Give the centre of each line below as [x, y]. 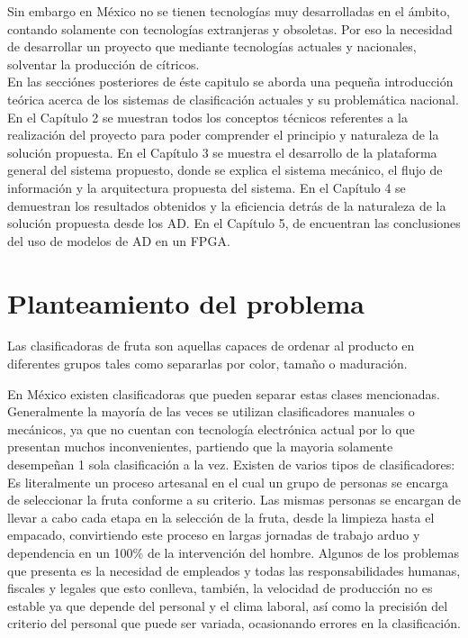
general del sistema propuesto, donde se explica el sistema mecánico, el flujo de [225, 170]
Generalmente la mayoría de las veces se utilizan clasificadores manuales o [211, 411]
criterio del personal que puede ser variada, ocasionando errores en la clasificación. [234, 623]
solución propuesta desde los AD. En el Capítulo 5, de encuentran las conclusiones [234, 223]
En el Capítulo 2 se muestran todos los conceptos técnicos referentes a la [207, 117]
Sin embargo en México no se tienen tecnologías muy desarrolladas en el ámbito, [229, 11]
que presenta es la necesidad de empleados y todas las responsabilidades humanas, [234, 570]
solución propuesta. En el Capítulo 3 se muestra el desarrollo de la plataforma [222, 152]
